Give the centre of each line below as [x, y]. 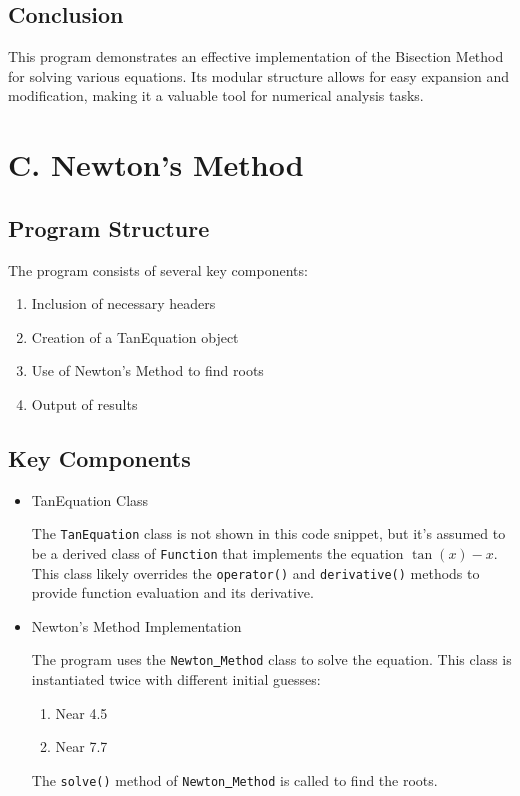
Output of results [84, 403]
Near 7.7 [81, 746]
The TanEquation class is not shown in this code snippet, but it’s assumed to [268, 533]
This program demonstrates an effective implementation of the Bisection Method [256, 56]
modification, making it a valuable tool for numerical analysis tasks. [216, 95]
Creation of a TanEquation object [135, 336]
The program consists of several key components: [158, 269]
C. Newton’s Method [156, 164]
